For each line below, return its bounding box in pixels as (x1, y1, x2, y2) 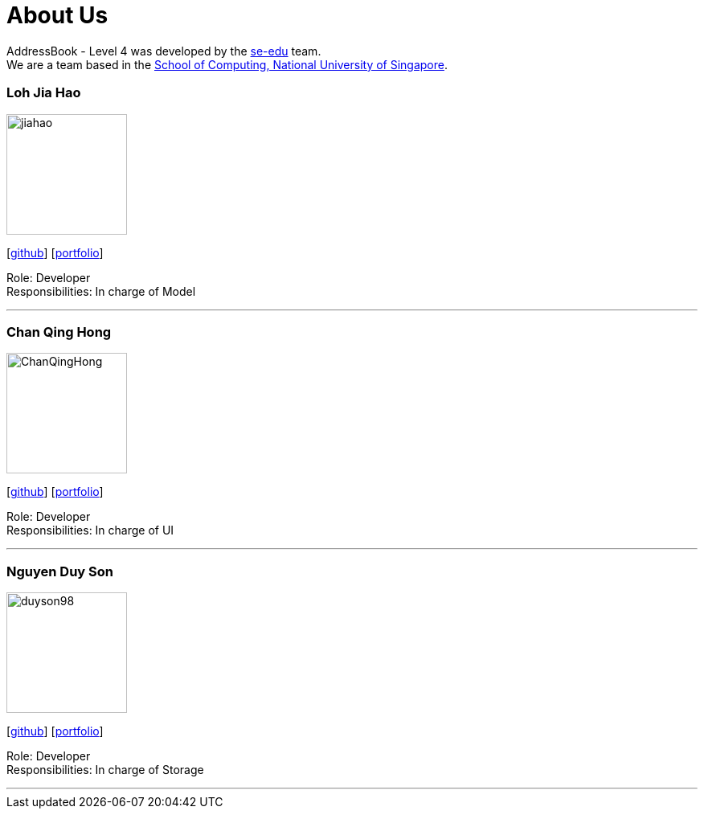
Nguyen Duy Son (6, 563, 113, 580)
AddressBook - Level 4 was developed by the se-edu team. (6, 43, 321, 58)
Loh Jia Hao (6, 84, 81, 101)
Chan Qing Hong (6, 323, 112, 340)
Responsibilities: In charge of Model (6, 284, 196, 298)
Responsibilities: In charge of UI (6, 523, 174, 538)
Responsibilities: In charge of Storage (6, 763, 204, 776)
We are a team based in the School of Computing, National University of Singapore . (6, 57, 448, 72)
